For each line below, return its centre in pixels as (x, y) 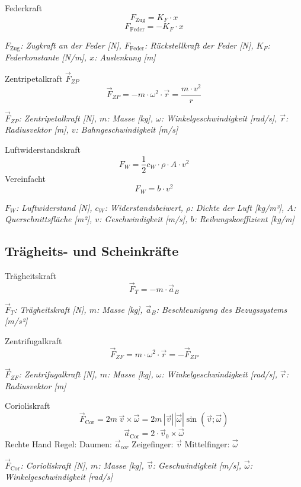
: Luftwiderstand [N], (54, 207)
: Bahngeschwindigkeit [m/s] (127, 129)
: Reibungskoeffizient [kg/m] (244, 219)
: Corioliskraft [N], (54, 465)
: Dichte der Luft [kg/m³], (237, 207)
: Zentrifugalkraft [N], (58, 374)
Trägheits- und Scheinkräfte (92, 251)
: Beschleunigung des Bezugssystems (222, 309)
